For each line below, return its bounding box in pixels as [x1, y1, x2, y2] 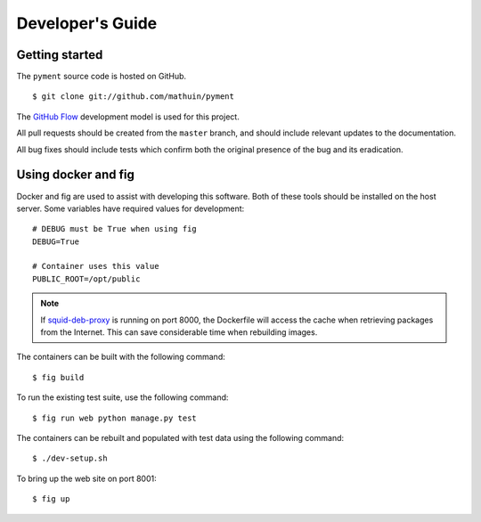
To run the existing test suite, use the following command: [16, 392, 229, 403]
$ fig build [32, 372, 85, 382]
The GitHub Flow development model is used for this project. [16, 111, 240, 122]
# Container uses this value [32, 261, 159, 272]
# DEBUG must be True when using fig [32, 224, 198, 234]
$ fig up [32, 494, 70, 504]
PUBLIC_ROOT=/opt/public [32, 273, 141, 284]
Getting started [16, 47, 103, 62]
